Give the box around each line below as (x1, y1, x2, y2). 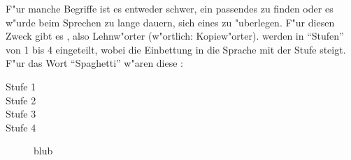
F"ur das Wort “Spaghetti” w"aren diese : (6, 56, 184, 70)
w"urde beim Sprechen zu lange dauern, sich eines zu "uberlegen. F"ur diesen (6, 15, 335, 29)
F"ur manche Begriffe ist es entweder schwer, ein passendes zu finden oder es (6, 1, 334, 15)
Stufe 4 (6, 120, 36, 134)
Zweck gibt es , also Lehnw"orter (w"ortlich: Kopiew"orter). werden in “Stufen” (6, 29, 344, 43)
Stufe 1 (6, 79, 36, 93)
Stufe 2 (6, 93, 36, 107)
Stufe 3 (6, 106, 36, 121)
